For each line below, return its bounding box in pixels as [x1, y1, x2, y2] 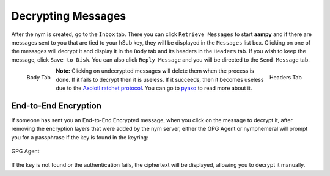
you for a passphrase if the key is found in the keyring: [11, 133, 149, 141]
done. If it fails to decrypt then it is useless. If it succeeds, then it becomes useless [56, 76, 264, 83]
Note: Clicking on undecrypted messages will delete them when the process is [56, 67, 254, 75]
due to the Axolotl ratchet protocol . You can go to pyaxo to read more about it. [56, 84, 252, 92]
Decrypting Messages [11, 9, 127, 23]
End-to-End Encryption [11, 100, 102, 111]
